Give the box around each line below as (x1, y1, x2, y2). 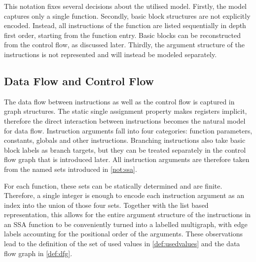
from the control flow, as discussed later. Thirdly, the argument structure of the (4, 39, 245, 50)
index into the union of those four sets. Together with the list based (4, 199, 209, 210)
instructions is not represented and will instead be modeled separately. (4, 49, 217, 59)
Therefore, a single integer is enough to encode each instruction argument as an (4, 190, 244, 200)
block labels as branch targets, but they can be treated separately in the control (4, 144, 246, 155)
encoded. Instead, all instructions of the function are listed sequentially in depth (4, 20, 246, 31)
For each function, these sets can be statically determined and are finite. (4, 180, 222, 191)
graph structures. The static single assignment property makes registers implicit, (4, 106, 247, 116)
